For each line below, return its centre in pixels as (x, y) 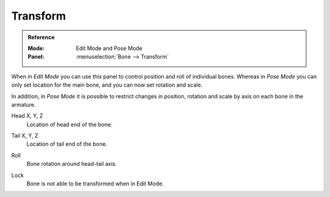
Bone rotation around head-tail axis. (72, 164)
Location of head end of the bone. (70, 124)
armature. (24, 104)
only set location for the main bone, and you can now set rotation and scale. (107, 85)
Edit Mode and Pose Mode (109, 48)
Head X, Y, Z (27, 116)
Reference (41, 37)
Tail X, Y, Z (25, 136)
